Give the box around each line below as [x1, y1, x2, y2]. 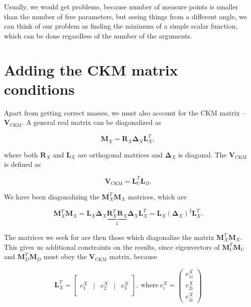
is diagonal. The [178, 149, 227, 159]
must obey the [43, 251, 87, 262]
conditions [4, 78, 75, 99]
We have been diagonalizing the [4, 191, 100, 201]
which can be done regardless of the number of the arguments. [4, 30, 192, 40]
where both [4, 149, 38, 159]
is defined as [4, 159, 41, 169]
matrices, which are [128, 191, 187, 201]
